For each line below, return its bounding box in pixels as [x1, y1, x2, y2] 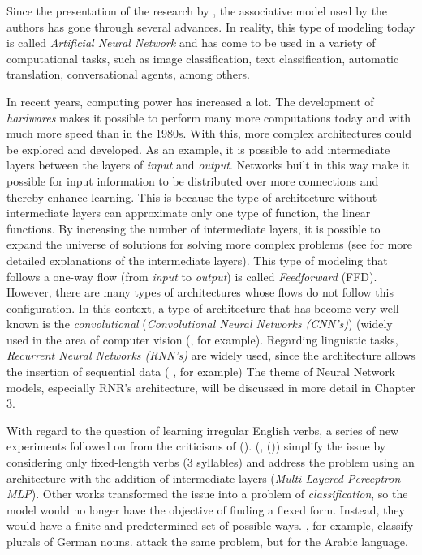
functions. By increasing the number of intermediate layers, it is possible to [6, 220, 381, 237]
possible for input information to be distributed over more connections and [6, 172, 379, 189]
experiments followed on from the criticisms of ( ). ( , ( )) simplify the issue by [6, 438, 386, 455]
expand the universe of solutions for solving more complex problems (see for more [6, 236, 413, 253]
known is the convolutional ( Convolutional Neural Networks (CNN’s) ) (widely [6, 315, 393, 332]
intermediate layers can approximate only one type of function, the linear [6, 204, 371, 221]
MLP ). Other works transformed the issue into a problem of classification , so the [6, 485, 408, 502]
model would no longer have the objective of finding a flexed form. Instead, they [6, 501, 405, 518]
